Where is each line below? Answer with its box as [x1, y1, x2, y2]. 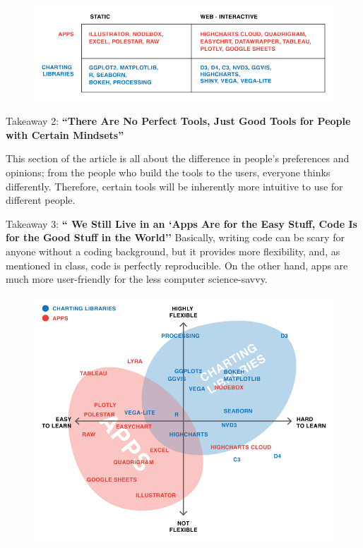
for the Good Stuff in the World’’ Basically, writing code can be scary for [6, 230, 345, 245]
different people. [6, 193, 76, 207]
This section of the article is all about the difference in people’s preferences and [6, 151, 350, 166]
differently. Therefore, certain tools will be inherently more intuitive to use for [6, 178, 343, 193]
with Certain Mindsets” [6, 127, 124, 142]
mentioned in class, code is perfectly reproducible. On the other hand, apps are [6, 257, 348, 272]
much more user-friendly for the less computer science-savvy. [6, 272, 268, 286]
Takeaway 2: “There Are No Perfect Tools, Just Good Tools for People [6, 114, 351, 128]
